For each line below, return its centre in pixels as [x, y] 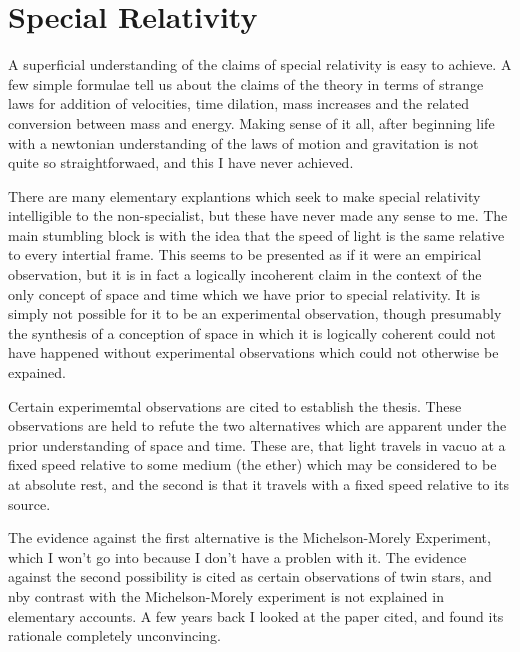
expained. [37, 372]
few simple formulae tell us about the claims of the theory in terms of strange [246, 83]
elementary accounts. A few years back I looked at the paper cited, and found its [256, 615]
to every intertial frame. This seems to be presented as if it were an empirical [245, 254]
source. [29, 503]
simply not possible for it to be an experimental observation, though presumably [255, 313]
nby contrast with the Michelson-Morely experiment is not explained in [226, 595]
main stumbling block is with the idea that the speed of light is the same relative [256, 234]
